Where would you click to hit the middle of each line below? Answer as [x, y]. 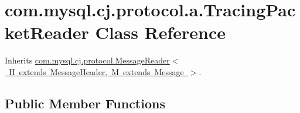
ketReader [47, 32]
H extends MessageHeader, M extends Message [96, 71]
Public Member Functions [85, 103]
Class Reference [161, 32]
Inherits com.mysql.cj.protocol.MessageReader [87, 60]
